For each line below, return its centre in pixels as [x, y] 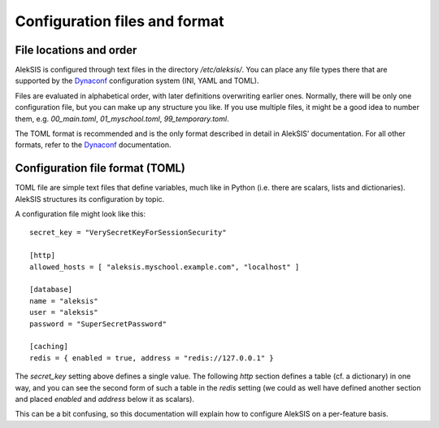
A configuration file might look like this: [80, 214]
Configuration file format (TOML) [100, 168]
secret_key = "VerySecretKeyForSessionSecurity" [128, 233]
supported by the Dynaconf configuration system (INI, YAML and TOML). [137, 81]
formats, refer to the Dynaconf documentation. [93, 145]
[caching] [49, 347]
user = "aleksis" [64, 312]
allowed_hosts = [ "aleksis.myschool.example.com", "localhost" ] [165, 267]
